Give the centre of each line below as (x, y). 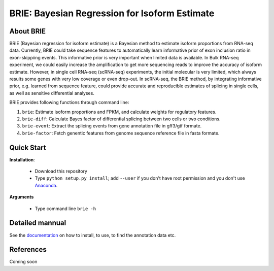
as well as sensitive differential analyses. (52, 93)
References (28, 249)
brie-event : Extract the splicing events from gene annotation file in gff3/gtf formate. (112, 126)
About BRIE (27, 31)
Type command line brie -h (65, 209)
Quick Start (28, 147)
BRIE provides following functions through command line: (69, 103)
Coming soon (23, 262)
